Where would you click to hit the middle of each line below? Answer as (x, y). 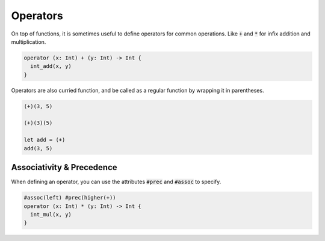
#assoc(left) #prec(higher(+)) (70, 198)
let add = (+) (45, 140)
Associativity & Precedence (64, 167)
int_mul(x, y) (51, 214)
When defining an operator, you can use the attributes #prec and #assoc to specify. (116, 182)
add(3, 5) (38, 148)
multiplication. (29, 41)
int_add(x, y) (51, 66)
